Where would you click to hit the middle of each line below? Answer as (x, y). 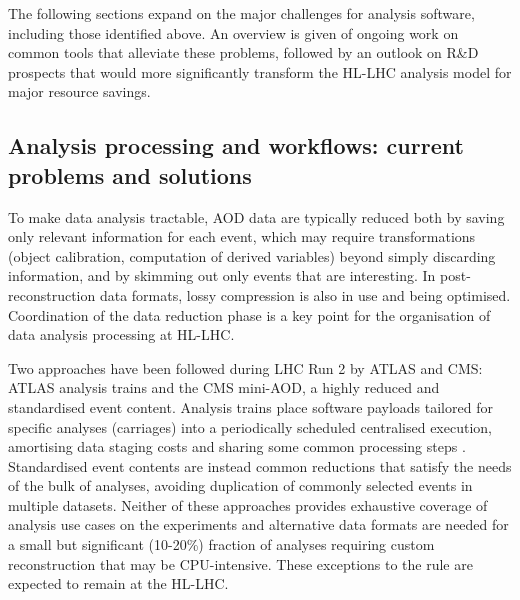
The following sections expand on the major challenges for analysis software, (241, 13)
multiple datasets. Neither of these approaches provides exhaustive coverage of (248, 504)
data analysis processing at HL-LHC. (121, 334)
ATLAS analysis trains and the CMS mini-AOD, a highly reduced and (224, 387)
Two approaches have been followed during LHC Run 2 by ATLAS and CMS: (245, 367)
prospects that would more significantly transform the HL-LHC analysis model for (260, 71)
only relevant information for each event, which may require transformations (242, 236)
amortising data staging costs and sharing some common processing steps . (237, 446)
